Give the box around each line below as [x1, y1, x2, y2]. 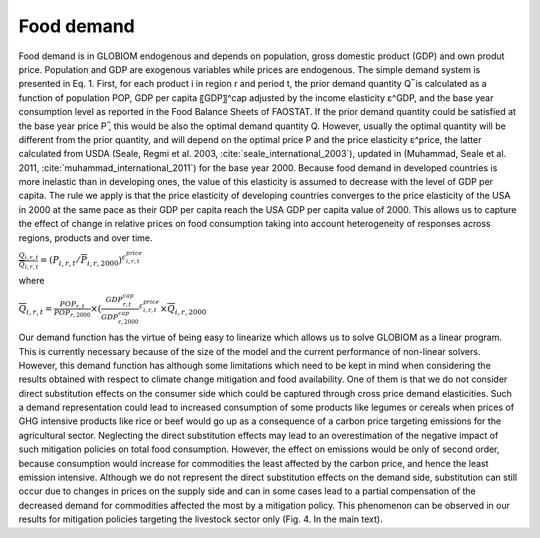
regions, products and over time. [18, 231, 153, 244]
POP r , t [59, 299, 85, 310]
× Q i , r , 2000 [160, 303, 207, 317]
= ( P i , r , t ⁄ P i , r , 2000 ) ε [40, 253, 127, 268]
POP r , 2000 [53, 308, 91, 319]
